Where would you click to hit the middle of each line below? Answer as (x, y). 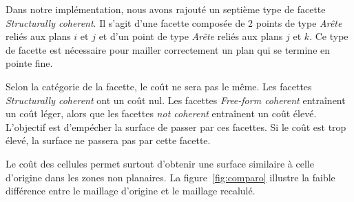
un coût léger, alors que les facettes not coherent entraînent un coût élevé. (161, 113)
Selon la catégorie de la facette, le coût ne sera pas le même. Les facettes (159, 86)
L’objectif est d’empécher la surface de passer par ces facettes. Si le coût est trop (176, 127)
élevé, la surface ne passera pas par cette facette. (108, 140)
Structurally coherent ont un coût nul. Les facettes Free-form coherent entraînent (176, 100)
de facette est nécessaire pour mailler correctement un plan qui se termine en (168, 49)
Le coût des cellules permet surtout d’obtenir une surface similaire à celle (160, 163)
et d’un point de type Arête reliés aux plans (191, 36)
